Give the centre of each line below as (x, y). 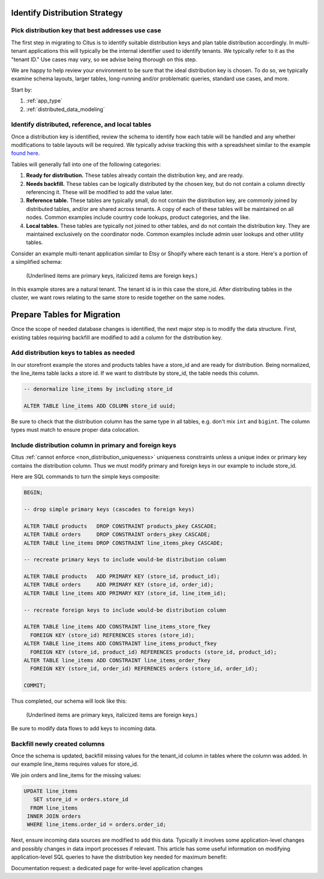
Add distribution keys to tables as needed (73, 353)
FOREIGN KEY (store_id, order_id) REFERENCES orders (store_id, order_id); (144, 669)
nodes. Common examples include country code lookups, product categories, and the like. (138, 217)
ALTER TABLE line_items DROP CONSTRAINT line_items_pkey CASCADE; (123, 543)
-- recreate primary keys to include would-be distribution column (125, 560)
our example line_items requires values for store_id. (75, 764)
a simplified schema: (37, 262)
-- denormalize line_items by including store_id (98, 389)
